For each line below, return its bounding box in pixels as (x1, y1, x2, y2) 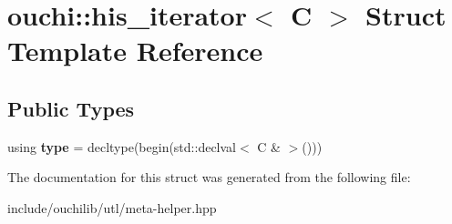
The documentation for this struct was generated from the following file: (7, 168, 411, 187)
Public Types (7, 94, 135, 122)
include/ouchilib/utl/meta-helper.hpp (7, 198, 217, 217)
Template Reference (7, 32, 263, 69)
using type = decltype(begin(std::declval (7, 137, 236, 156)
